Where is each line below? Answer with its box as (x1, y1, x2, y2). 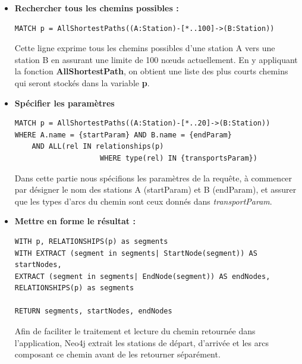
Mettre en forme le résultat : (14, 215, 136, 227)
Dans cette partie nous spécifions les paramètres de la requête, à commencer (14, 171, 292, 184)
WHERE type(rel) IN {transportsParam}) (99, 153, 257, 162)
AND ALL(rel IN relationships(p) (32, 142, 164, 151)
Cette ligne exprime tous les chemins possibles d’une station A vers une (14, 42, 275, 54)
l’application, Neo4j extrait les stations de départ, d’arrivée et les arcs (14, 336, 269, 349)
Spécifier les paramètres (14, 96, 115, 109)
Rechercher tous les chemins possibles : (14, 2, 179, 14)
